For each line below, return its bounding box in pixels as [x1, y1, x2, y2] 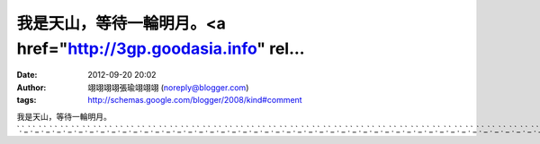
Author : [16, 81, 47, 93]
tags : [16, 95, 37, 106]
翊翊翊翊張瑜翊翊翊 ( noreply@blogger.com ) [87, 81, 249, 93]
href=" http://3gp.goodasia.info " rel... [16, 38, 305, 58]
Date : [16, 70, 38, 80]
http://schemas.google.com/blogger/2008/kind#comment [87, 95, 302, 106]
